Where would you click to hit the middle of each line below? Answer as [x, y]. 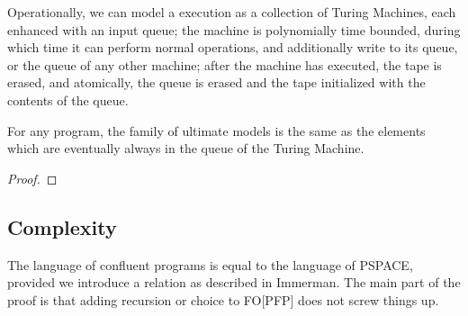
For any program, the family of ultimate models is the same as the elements [216, 130]
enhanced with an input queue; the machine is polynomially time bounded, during [234, 29]
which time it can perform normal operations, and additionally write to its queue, [233, 47]
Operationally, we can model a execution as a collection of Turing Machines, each [232, 12]
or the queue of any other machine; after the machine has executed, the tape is [225, 64]
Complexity [62, 226]
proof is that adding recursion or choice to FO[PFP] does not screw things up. [223, 299]
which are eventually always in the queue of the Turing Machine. [186, 148]
